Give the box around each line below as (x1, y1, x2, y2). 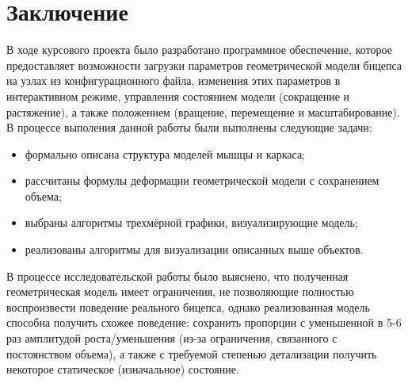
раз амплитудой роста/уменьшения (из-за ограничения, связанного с (6, 330, 337, 347)
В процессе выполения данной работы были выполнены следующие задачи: (6, 119, 372, 136)
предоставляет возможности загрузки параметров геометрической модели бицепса (6, 56, 402, 73)
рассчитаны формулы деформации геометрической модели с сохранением (25, 172, 379, 189)
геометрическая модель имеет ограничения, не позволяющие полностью (6, 283, 354, 300)
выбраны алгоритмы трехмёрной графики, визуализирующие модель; (25, 214, 358, 231)
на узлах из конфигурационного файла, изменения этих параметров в (6, 72, 341, 89)
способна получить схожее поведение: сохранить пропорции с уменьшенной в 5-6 (6, 314, 402, 331)
